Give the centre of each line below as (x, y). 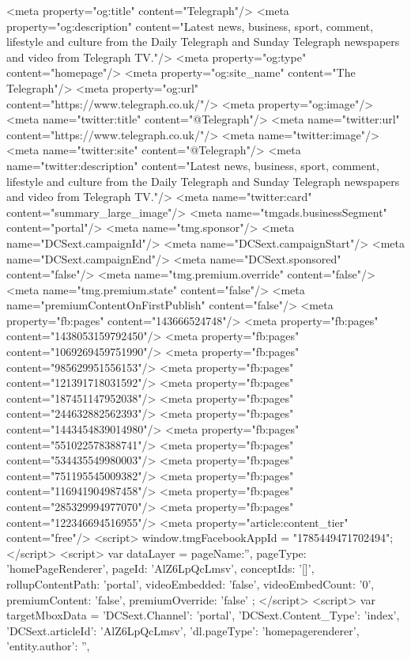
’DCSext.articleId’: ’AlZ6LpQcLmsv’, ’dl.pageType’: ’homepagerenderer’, (183, 630)
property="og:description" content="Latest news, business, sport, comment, (190, 26)
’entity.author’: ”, (48, 646)
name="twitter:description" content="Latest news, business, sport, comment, (193, 165)
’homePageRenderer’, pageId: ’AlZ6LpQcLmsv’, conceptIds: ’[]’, (160, 568)
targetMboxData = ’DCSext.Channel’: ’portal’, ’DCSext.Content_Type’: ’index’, (203, 615)
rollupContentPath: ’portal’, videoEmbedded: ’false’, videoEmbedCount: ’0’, (190, 583)
